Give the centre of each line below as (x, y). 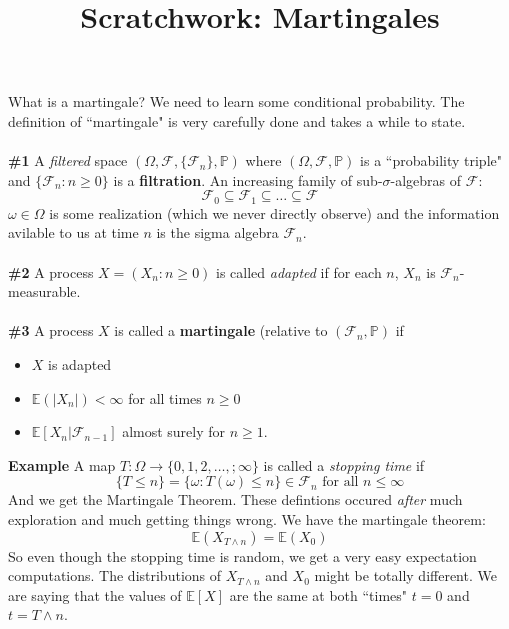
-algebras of (426, 179)
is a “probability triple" (431, 160)
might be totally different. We (405, 575)
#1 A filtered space (68, 160)
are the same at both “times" (318, 594)
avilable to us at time (73, 232)
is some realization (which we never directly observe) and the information (274, 212)
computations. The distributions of (115, 575)
